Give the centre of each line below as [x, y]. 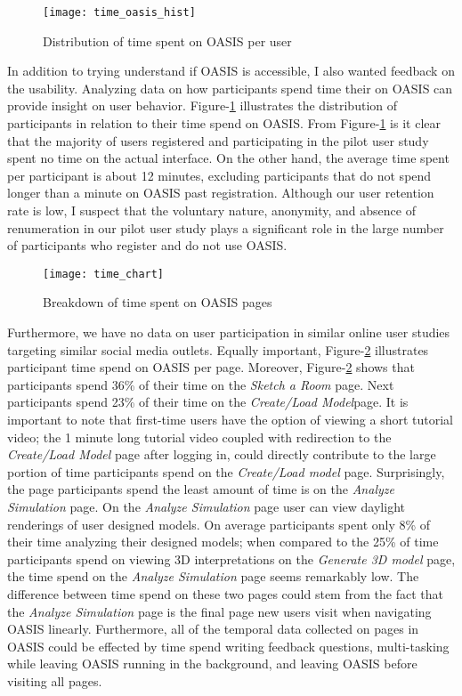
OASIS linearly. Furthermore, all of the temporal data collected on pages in [213, 629]
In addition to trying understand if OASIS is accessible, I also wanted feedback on [231, 71]
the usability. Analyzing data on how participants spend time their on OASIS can [230, 88]
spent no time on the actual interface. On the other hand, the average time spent [228, 158]
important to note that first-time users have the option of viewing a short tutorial [231, 419]
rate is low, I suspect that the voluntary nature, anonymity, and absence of [211, 210]
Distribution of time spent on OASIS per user [167, 40]
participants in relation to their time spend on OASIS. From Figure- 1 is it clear [224, 123]
